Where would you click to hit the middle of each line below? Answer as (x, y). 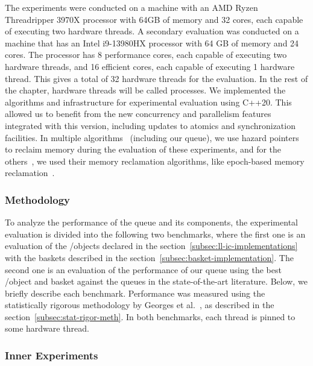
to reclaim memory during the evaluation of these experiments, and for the (143, 149)
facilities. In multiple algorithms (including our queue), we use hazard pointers (152, 137)
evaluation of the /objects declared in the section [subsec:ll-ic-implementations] (151, 246)
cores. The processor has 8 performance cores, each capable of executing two (146, 55)
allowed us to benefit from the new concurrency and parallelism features (138, 114)
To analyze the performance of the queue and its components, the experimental (151, 222)
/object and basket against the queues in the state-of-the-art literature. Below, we (156, 281)
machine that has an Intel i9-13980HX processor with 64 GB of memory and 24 (152, 43)
